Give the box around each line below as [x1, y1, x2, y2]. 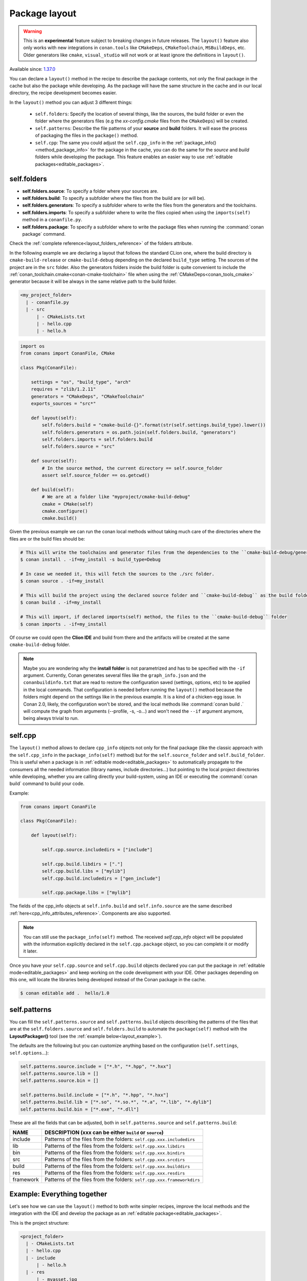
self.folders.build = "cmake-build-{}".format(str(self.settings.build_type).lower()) [41, 422, 266, 428]
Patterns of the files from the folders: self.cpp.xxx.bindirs [44, 1149, 185, 1156]
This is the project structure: [9, 1220, 69, 1226]
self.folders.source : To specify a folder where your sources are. [22, 188, 159, 194]
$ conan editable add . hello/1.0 [20, 990, 109, 996]
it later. [23, 948, 38, 954]
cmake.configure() [41, 508, 88, 514]
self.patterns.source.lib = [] [20, 1070, 99, 1076]
